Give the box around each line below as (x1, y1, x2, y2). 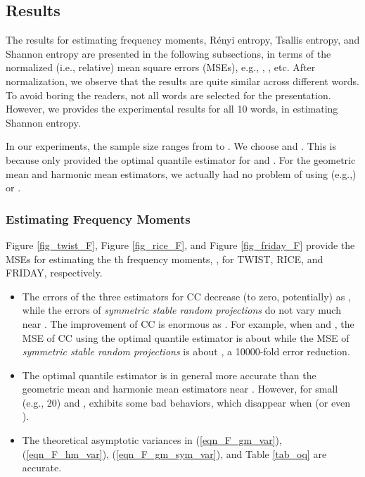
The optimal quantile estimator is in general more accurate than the (22, 367, 316, 382)
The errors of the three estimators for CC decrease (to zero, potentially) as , (22, 288, 351, 303)
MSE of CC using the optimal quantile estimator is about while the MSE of (22, 330, 350, 345)
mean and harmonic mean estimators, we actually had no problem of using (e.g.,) (6, 166, 357, 181)
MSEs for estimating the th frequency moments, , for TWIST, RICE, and (6, 251, 324, 266)
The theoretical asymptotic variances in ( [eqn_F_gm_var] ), (22, 433, 282, 447)
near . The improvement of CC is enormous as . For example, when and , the (22, 316, 354, 331)
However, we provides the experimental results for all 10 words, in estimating (6, 101, 338, 116)
